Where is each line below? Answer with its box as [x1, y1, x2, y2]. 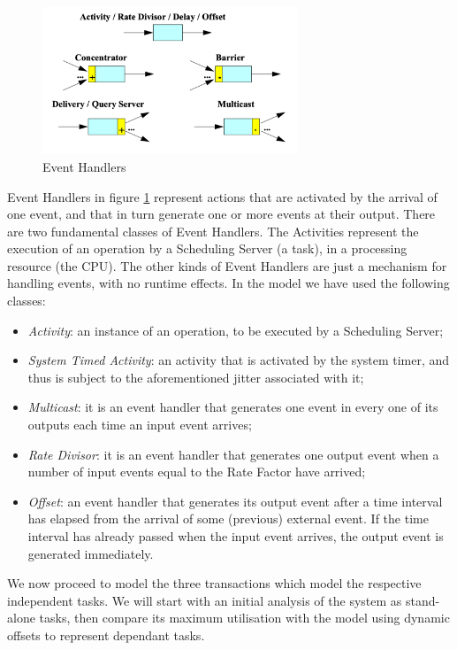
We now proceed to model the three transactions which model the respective [7, 574, 422, 592]
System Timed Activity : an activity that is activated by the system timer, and [27, 351, 450, 369]
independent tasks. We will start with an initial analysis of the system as [7, 591, 402, 609]
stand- [405, 591, 440, 609]
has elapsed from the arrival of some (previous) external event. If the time [27, 509, 429, 528]
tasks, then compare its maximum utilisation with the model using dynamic [39, 608, 450, 627]
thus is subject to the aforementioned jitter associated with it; [27, 368, 364, 386]
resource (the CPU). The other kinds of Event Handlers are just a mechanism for [7, 256, 447, 275]
